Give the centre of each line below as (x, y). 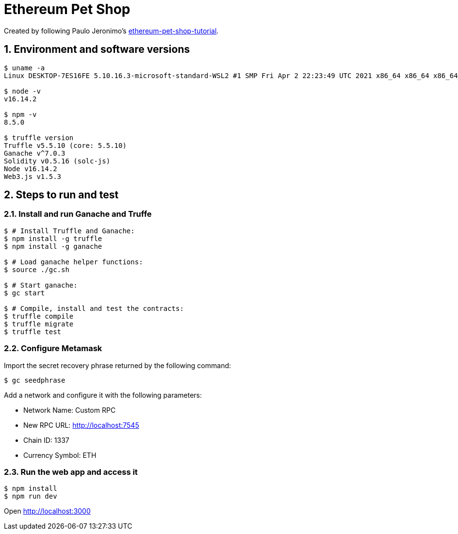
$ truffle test (33, 332)
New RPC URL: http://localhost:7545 (81, 425)
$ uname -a (25, 68)
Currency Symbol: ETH (60, 455)
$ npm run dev (31, 496)
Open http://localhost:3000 (47, 511)
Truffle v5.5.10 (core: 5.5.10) (65, 145)
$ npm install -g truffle (53, 238)
